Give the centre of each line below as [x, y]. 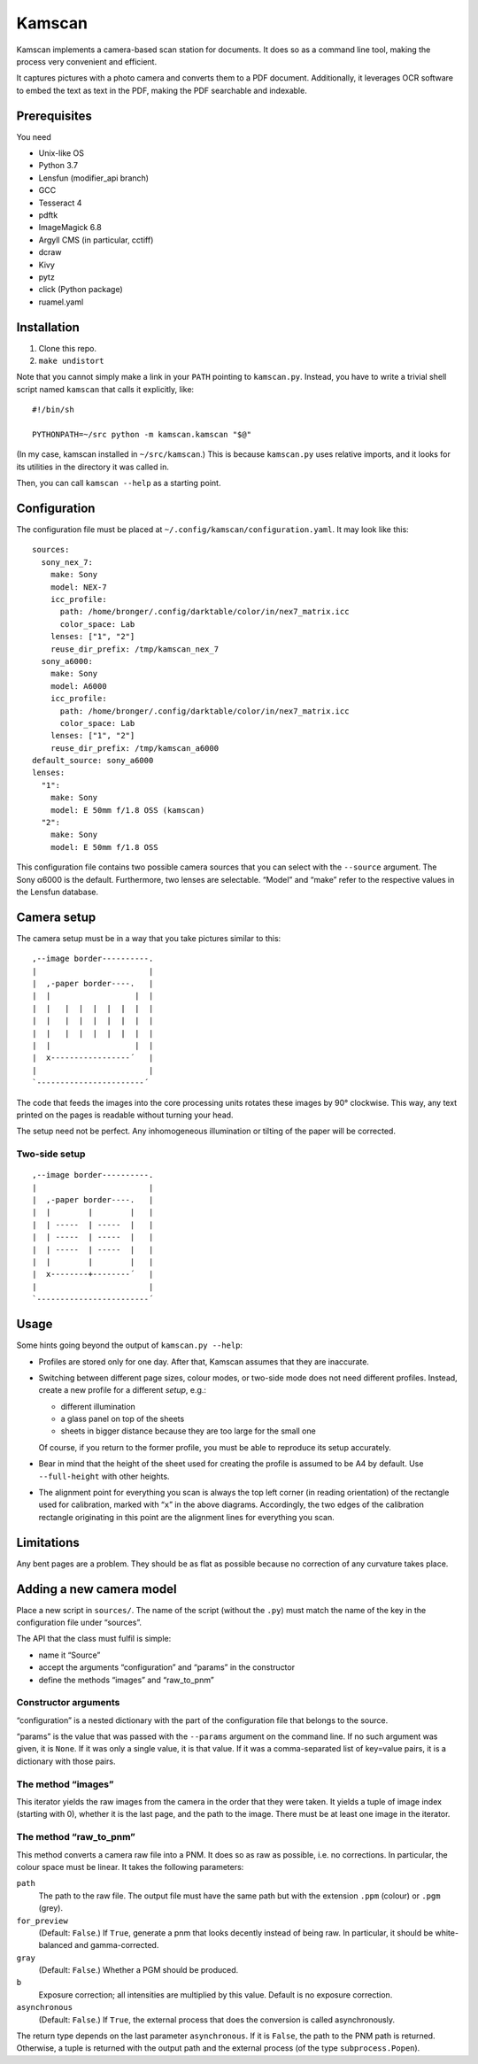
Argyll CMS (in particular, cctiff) [96, 240]
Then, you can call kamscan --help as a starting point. [119, 483]
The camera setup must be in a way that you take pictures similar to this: [149, 938]
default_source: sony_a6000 [93, 761]
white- [447, 1933]
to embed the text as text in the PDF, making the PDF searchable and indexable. [162, 90]
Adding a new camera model [96, 1589]
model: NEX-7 [78, 587]
